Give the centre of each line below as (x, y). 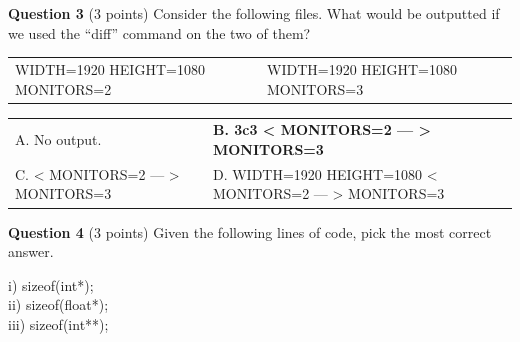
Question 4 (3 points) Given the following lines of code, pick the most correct (250, 231)
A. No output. (58, 139)
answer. (31, 251)
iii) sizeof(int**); (58, 323)
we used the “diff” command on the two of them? (159, 32)
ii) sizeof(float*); (58, 304)
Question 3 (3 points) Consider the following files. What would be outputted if (254, 13)
